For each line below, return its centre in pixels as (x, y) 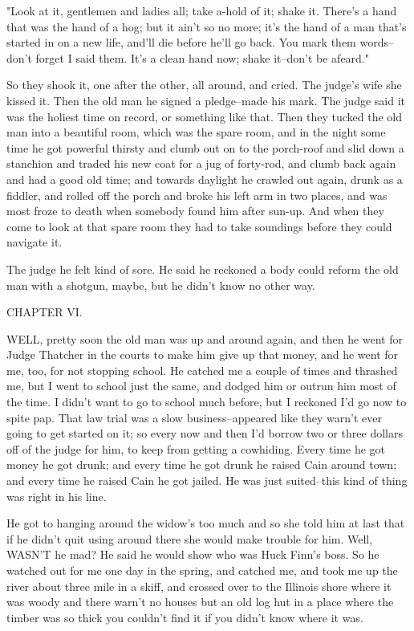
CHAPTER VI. (45, 312)
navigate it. (34, 242)
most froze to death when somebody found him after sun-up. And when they (195, 211)
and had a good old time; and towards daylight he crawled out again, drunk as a (205, 179)
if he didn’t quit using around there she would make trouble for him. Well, (190, 538)
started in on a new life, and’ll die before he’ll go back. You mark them (181, 42)
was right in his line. (57, 496)
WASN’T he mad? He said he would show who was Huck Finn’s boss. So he (193, 554)
